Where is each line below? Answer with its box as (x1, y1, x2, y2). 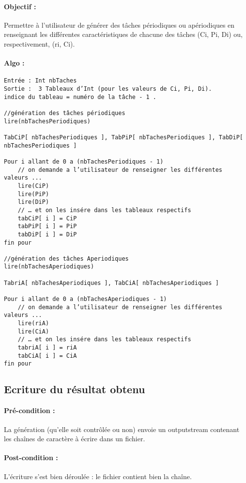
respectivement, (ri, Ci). (4, 38, 75, 49)
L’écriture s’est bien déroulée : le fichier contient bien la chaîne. (4, 471, 192, 481)
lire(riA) (17, 320, 49, 327)
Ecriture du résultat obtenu (4, 382, 145, 397)
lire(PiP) (17, 190, 49, 198)
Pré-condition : (4, 405, 55, 416)
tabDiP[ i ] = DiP (17, 231, 77, 238)
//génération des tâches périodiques (4, 110, 125, 117)
